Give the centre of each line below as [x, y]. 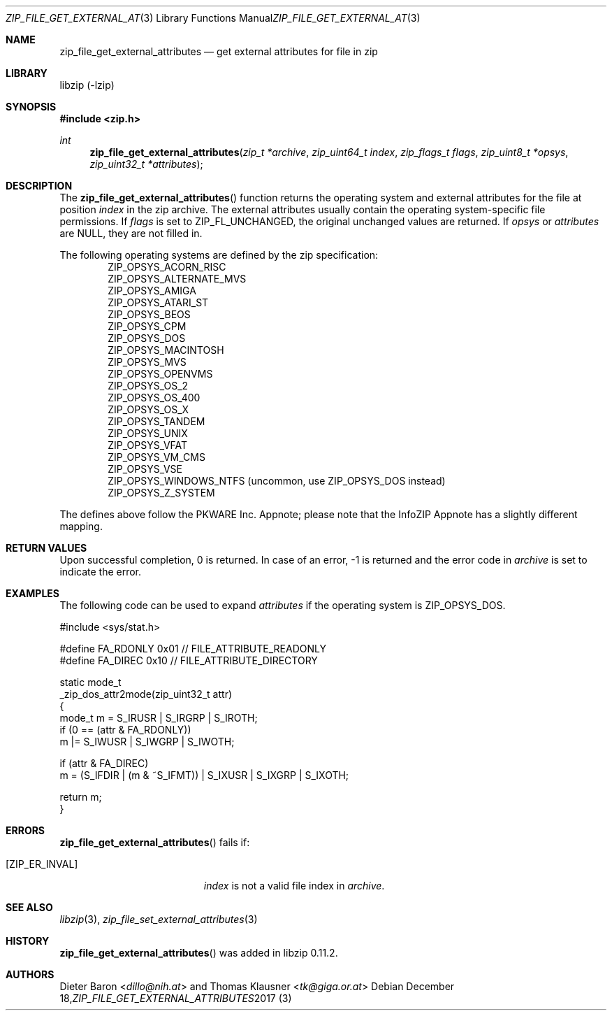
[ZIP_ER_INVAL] [42, 864]
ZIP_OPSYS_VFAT [148, 445]
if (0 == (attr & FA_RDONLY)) [125, 730]
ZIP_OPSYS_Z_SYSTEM [161, 493]
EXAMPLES [32, 593]
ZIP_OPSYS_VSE [145, 469]
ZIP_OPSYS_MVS [147, 362]
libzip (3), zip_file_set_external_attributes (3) [159, 919]
